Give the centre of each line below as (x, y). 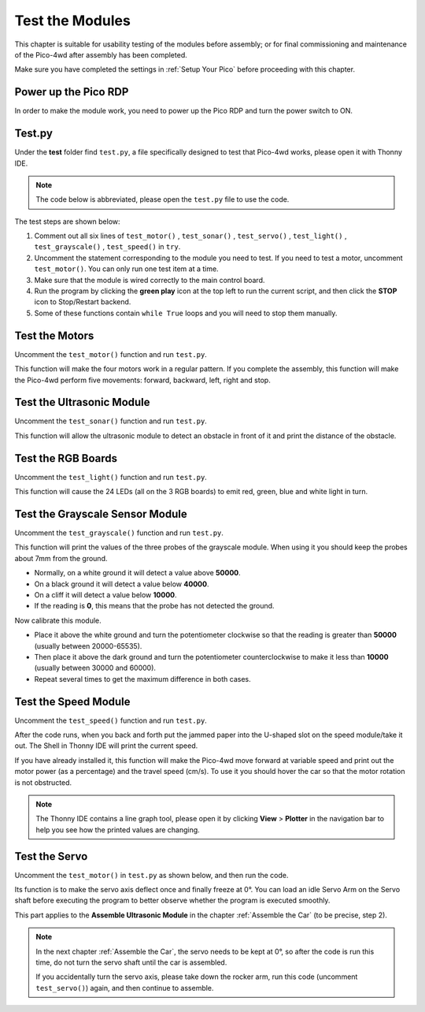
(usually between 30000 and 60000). (95, 668)
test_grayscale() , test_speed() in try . (107, 247)
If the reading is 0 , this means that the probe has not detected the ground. (154, 606)
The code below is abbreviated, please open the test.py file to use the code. (163, 199)
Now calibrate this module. (58, 620)
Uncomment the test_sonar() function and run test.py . (111, 421)
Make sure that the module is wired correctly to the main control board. (150, 280)
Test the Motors (54, 335)
